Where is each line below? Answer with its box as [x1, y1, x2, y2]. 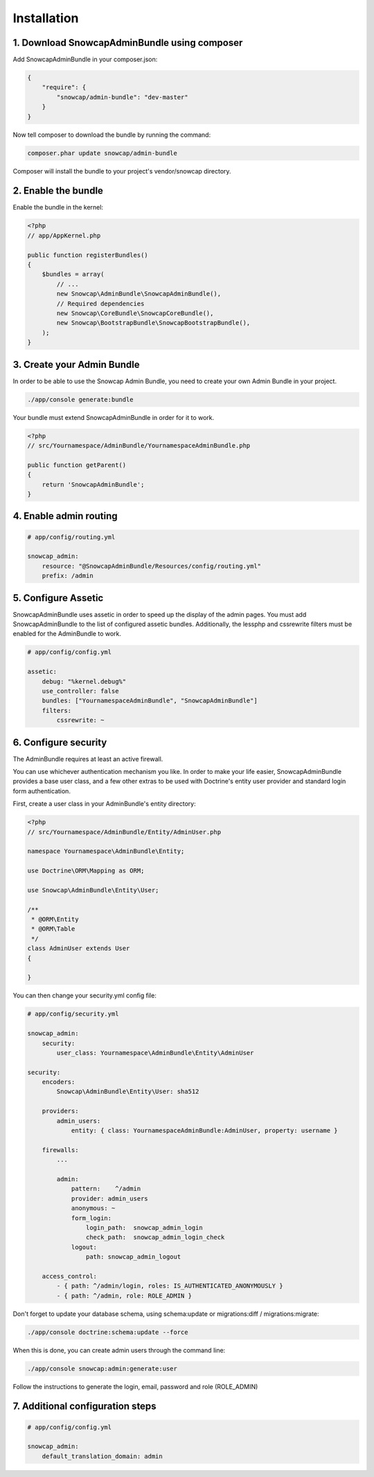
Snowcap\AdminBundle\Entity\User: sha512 [56, 1088, 199, 1096]
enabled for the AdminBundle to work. [12, 630, 121, 638]
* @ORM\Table [31, 925, 75, 933]
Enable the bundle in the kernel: [12, 203, 104, 212]
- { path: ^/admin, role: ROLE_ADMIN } [56, 1292, 192, 1299]
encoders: [42, 1078, 75, 1086]
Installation [12, 10, 79, 26]
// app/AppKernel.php [27, 231, 101, 239]
